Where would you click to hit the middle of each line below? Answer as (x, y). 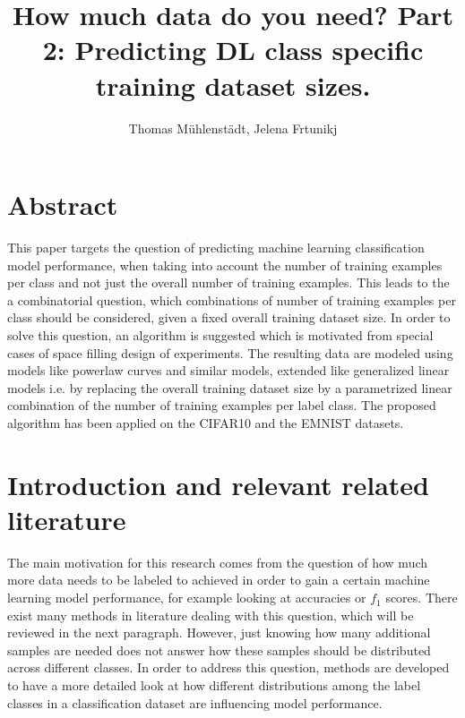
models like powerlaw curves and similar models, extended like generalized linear (228, 370)
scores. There (422, 598)
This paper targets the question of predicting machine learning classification (216, 248)
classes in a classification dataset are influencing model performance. (195, 702)
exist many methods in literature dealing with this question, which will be (211, 615)
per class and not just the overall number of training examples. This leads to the (228, 282)
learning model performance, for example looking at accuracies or (187, 598)
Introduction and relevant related (218, 484)
